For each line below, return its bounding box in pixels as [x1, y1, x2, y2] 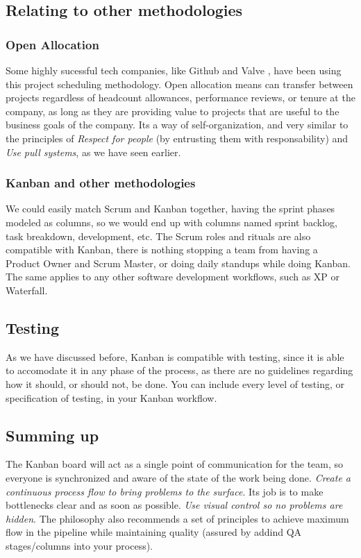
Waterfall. [6, 282, 48, 297]
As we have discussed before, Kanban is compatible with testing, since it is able [6, 349, 344, 364]
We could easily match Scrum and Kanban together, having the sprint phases [6, 201, 335, 216]
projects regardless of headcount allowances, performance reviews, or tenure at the [6, 90, 355, 105]
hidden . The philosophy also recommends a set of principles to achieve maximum [6, 511, 349, 525]
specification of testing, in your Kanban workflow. [6, 390, 217, 405]
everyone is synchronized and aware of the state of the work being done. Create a [6, 470, 351, 484]
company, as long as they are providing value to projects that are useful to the [6, 103, 339, 118]
